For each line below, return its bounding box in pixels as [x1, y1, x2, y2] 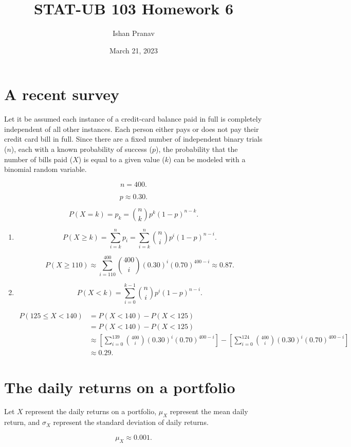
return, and [4, 417, 40, 427]
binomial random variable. [4, 164, 87, 174]
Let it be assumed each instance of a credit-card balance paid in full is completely [4, 113, 262, 124]
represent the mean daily [170, 406, 248, 417]
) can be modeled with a [169, 153, 246, 164]
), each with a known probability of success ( [11, 144, 152, 154]
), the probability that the [155, 144, 238, 154]
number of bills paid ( [4, 153, 73, 164]
